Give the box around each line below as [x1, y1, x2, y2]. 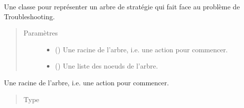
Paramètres [23, 28, 58, 38]
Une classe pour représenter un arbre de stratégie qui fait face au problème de [4, 1, 240, 11]
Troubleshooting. [4, 11, 55, 21]
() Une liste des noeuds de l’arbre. [55, 61, 158, 71]
